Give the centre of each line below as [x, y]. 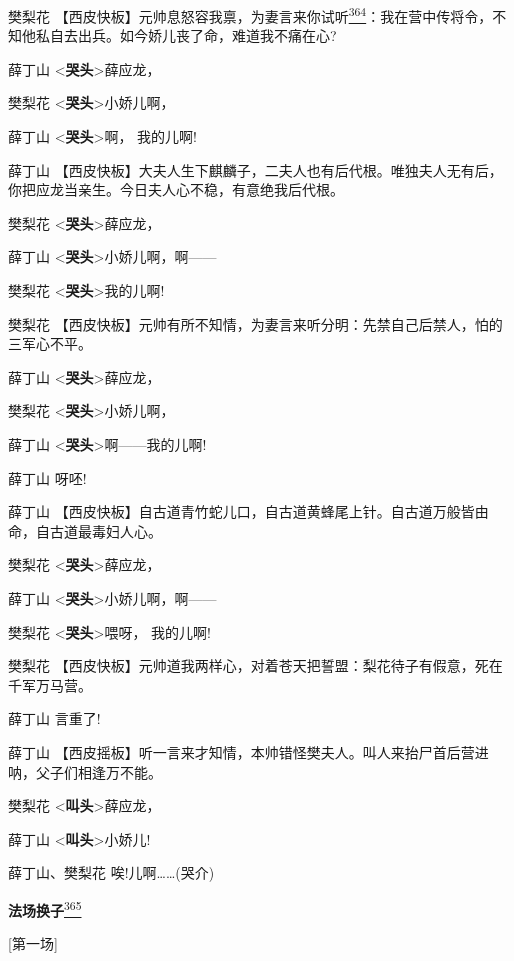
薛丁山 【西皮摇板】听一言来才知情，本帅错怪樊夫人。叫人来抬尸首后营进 [248, 751]
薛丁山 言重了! [54, 718]
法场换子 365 [45, 908]
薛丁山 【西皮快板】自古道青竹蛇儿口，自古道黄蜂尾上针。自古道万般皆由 [248, 511]
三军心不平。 [50, 343]
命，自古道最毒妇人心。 [85, 530]
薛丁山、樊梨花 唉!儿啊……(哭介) [111, 872]
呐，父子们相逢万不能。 [85, 771]
